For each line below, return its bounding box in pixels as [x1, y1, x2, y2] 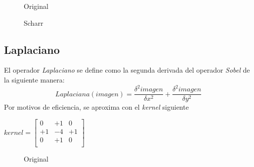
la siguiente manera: [4, 74, 65, 84]
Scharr [24, 17, 43, 28]
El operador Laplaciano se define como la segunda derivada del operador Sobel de [4, 65, 250, 75]
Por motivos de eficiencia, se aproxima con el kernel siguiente [4, 102, 189, 112]
